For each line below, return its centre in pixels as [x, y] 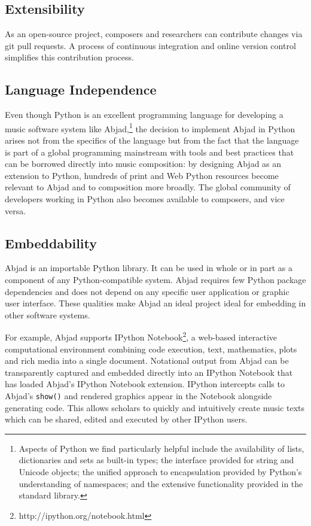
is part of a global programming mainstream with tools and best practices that [150, 152]
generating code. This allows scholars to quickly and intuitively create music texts [155, 407]
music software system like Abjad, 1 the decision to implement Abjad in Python [150, 127]
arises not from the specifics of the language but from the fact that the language [152, 140]
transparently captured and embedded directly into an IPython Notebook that [149, 372]
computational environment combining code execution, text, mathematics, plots [151, 349]
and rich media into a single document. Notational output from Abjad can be [147, 361]
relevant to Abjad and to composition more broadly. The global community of [148, 187]
